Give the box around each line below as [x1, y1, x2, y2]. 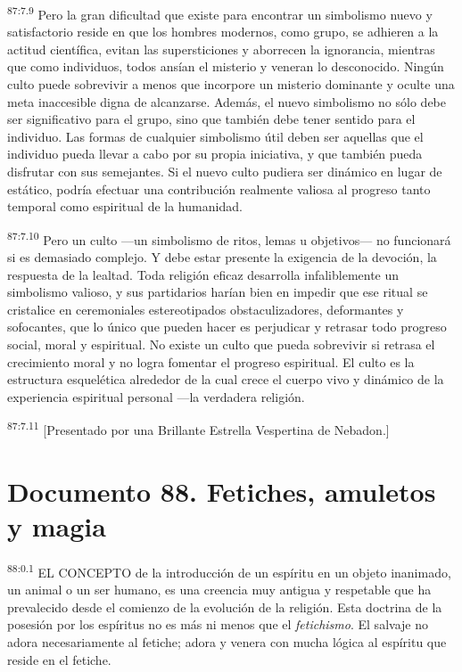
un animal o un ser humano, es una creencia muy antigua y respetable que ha [7, 580, 432, 599]
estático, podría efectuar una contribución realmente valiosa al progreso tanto [7, 179, 431, 198]
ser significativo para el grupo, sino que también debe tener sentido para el [7, 110, 416, 128]
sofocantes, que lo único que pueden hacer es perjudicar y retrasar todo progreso [7, 317, 447, 336]
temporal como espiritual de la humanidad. [7, 197, 243, 216]
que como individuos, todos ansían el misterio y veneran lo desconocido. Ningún [7, 57, 444, 76]
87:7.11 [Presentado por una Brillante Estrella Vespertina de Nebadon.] [7, 418, 390, 439]
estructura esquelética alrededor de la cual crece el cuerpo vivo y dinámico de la [7, 370, 444, 389]
